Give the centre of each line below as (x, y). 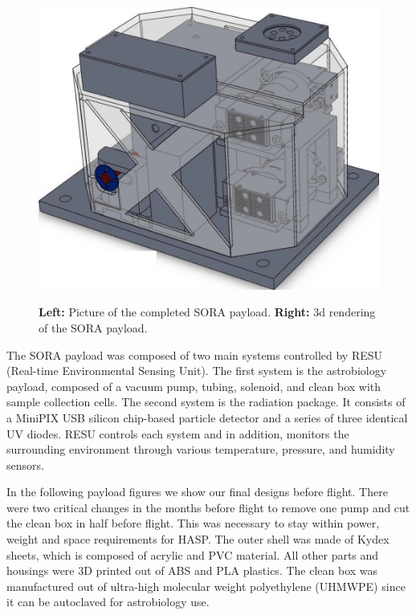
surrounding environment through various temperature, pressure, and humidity (201, 449)
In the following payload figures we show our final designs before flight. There (197, 492)
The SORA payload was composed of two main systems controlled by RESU (195, 354)
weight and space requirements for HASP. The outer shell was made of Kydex (198, 539)
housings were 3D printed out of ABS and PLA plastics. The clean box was (192, 570)
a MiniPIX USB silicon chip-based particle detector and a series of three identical (207, 417)
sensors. (25, 464)
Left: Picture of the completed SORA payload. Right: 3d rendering (207, 312)
